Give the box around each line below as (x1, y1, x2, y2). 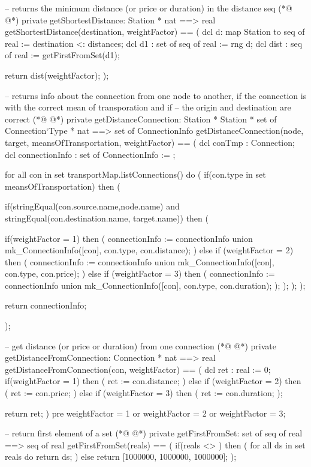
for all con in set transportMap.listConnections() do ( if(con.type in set (5, 168, 266, 181)
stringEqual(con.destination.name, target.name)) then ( (5, 211, 209, 224)
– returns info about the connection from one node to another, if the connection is (5, 89, 307, 101)
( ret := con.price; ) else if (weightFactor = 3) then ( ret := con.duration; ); (5, 387, 283, 399)
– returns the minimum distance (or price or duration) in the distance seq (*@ (5, 2, 292, 14)
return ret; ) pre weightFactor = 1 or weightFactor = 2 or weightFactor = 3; (5, 406, 286, 419)
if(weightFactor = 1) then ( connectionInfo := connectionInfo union (5, 232, 253, 244)
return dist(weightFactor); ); (5, 68, 109, 81)
